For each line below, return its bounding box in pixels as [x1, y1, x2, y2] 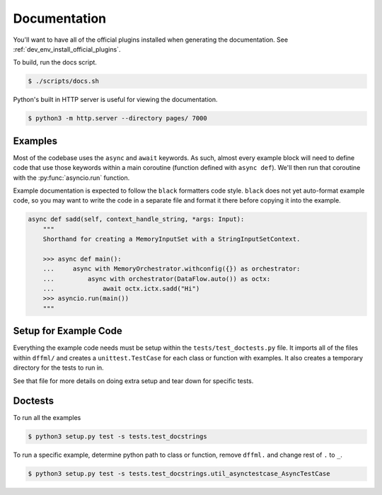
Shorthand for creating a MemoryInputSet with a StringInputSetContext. [42, 235, 301, 244]
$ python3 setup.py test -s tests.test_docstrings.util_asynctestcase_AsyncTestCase [28, 470, 330, 478]
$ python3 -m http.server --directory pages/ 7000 [28, 114, 208, 123]
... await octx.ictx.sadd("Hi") [42, 285, 200, 293]
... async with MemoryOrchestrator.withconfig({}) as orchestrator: [42, 265, 301, 273]
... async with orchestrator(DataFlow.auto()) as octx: [42, 275, 271, 283]
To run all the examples [13, 414, 81, 422]
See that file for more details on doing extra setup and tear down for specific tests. [13, 376, 254, 385]
